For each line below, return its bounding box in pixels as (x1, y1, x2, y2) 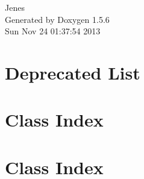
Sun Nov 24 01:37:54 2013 (5, 25, 101, 37)
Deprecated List (5, 60, 140, 84)
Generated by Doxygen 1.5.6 (5, 13, 110, 25)
